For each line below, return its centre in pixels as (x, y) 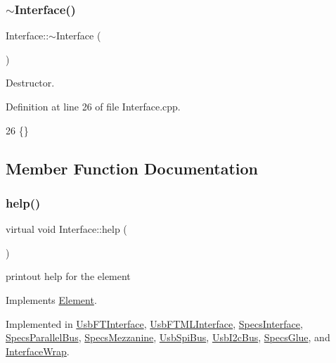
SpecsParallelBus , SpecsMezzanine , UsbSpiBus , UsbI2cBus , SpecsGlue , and (168, 337)
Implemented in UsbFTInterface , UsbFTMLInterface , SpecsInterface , (154, 323)
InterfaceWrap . (38, 351)
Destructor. (30, 83)
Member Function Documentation (132, 168)
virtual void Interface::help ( (66, 229)
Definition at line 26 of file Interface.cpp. (93, 106)
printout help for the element (68, 276)
